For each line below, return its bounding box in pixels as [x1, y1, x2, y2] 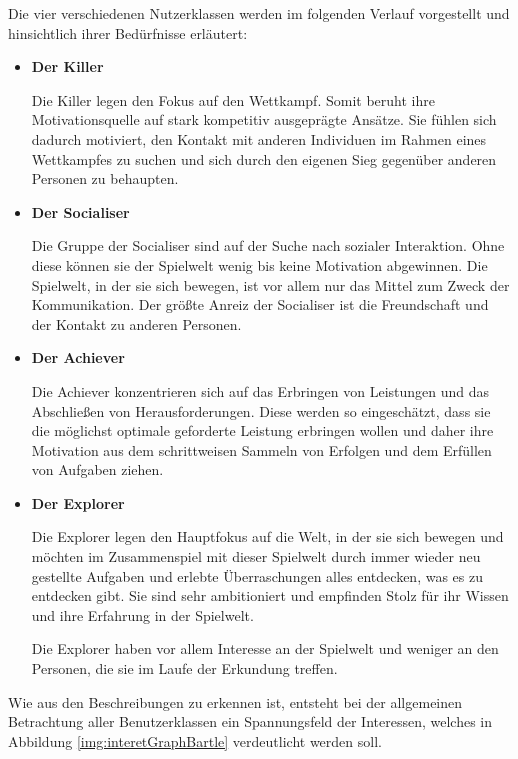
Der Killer [31, 56, 104, 77]
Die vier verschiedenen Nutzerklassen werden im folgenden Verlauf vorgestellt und [8, 3, 510, 23]
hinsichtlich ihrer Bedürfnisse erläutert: [8, 22, 248, 43]
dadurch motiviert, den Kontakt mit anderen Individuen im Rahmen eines [31, 128, 487, 149]
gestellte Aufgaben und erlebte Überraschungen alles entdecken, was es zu [31, 565, 483, 586]
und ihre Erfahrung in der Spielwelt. [31, 604, 254, 625]
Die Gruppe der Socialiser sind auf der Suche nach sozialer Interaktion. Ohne [31, 235, 505, 256]
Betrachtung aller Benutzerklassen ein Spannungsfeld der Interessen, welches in [8, 711, 493, 732]
